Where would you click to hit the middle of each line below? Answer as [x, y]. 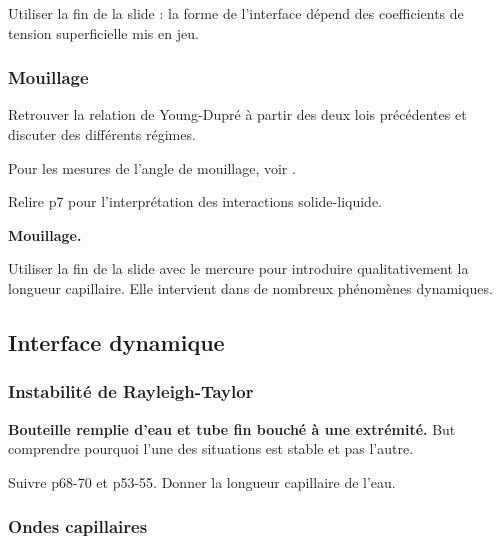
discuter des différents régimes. [102, 134]
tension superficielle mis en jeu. [103, 32]
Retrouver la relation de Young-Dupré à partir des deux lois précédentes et [237, 114]
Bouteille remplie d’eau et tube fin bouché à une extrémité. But [232, 428]
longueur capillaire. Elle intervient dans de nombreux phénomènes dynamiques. [250, 287]
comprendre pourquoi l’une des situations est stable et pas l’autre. [211, 448]
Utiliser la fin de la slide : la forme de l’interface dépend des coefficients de [236, 13]
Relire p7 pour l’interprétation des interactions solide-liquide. [195, 201]
